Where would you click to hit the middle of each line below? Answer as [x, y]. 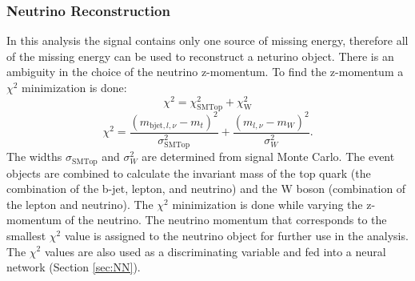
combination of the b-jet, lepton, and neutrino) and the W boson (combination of [206, 189]
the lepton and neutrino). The [80, 204]
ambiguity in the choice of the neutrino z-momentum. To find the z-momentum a [205, 72]
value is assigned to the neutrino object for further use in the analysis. [236, 235]
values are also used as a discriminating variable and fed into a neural [215, 251]
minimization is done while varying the [267, 204]
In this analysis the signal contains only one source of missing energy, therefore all [207, 40]
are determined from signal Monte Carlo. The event [268, 157]
